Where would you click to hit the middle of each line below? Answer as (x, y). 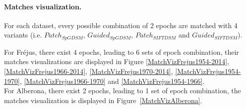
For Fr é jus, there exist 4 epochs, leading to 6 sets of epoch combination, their (122, 52)
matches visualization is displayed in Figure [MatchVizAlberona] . (103, 100)
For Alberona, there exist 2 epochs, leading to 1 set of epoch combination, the (123, 91)
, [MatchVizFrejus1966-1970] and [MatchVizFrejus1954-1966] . (112, 81)
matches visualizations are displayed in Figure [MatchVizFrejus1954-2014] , (117, 61)
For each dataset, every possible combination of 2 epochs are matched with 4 (121, 25)
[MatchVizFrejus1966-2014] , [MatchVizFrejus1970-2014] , (89, 71)
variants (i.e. (23, 35)
